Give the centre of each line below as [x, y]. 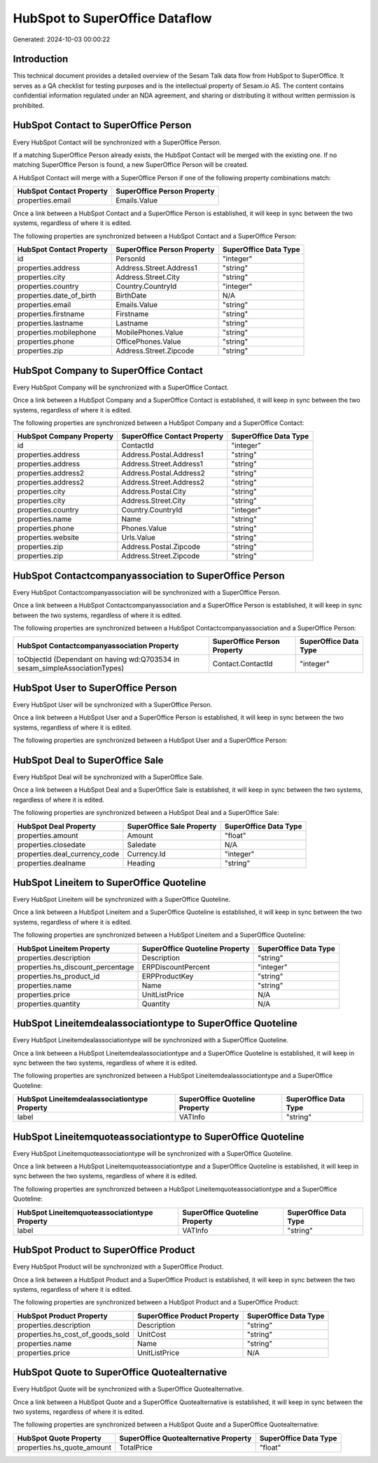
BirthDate [131, 296]
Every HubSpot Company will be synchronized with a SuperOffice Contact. [121, 387]
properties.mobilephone [57, 332]
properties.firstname [51, 314]
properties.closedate [51, 844]
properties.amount [48, 835]
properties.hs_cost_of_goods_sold [73, 1334]
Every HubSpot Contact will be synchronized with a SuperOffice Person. [117, 142]
